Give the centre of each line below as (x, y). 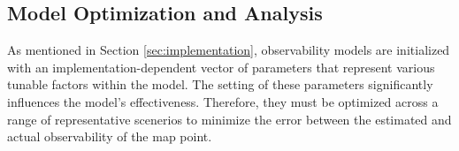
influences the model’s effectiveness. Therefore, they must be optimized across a (223, 101)
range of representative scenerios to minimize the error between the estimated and (229, 119)
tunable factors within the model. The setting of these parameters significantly (220, 84)
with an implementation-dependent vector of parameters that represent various (221, 67)
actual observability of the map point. (110, 136)
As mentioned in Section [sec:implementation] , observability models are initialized (229, 50)
